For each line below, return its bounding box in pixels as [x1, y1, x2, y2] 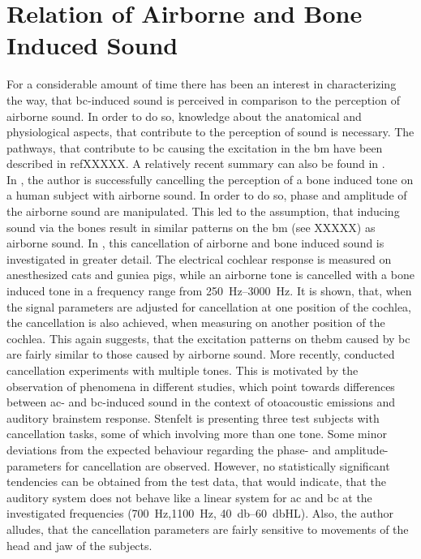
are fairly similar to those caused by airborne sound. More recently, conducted [6, 346, 395, 363]
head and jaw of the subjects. [6, 536, 153, 553]
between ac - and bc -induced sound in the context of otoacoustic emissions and [6, 393, 396, 411]
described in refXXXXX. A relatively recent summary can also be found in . [6, 155, 385, 172]
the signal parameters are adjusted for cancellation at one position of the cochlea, [6, 298, 412, 315]
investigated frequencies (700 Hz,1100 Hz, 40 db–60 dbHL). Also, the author [6, 505, 393, 522]
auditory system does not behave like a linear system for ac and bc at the [6, 488, 372, 505]
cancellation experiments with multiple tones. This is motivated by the [6, 362, 359, 378]
